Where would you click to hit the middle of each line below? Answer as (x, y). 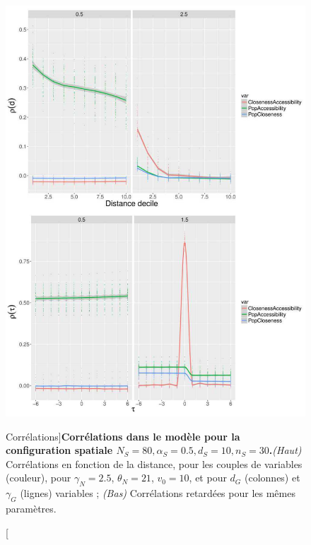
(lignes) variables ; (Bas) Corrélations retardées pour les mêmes (158, 493)
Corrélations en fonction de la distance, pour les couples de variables (154, 463)
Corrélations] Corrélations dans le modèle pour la (123, 436)
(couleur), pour (39, 478)
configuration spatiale (59, 450)
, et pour (208, 478)
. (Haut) (285, 450)
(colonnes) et (272, 478)
